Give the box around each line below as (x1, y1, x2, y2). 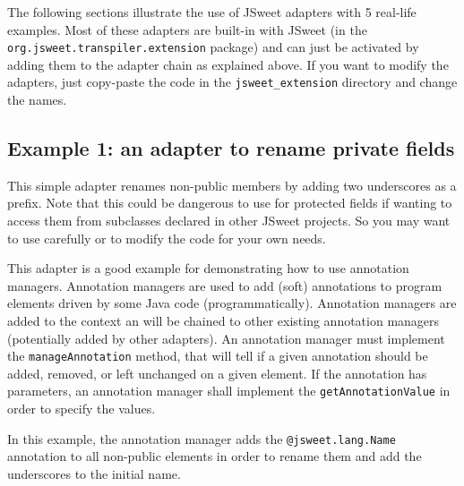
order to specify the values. (7, 399, 156, 418)
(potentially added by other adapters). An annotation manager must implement (7, 328, 445, 347)
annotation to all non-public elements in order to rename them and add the (7, 447, 422, 465)
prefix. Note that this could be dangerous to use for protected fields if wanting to (7, 193, 452, 212)
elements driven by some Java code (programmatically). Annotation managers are (7, 294, 457, 312)
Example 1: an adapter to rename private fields (7, 134, 455, 162)
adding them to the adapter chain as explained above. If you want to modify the (7, 55, 449, 73)
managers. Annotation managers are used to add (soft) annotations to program (7, 276, 443, 294)
